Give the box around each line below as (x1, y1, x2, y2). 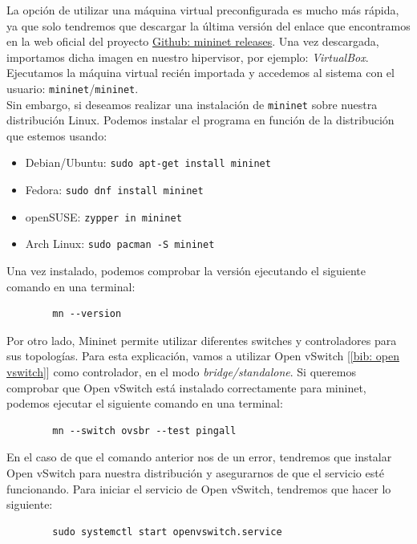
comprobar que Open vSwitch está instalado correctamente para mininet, (6, 379, 366, 396)
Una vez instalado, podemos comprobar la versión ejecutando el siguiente (6, 262, 366, 279)
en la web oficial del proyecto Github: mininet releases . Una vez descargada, (6, 33, 379, 50)
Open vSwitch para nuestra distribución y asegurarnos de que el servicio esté (6, 465, 384, 481)
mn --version (52, 308, 122, 320)
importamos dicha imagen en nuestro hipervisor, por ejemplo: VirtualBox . (6, 48, 369, 65)
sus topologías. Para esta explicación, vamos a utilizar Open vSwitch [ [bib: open (6, 347, 399, 364)
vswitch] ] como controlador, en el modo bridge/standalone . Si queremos (6, 363, 356, 380)
